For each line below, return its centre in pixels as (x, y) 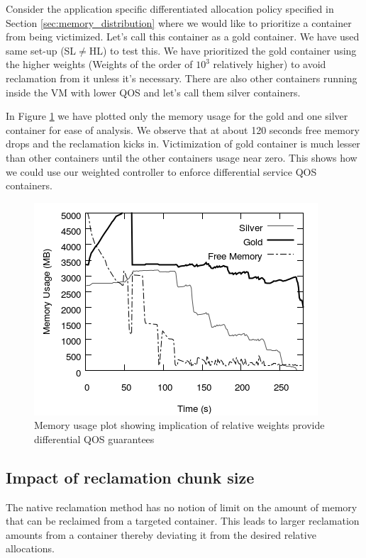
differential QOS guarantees (94, 439)
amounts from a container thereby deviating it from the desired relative (161, 534)
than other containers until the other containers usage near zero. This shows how (182, 157)
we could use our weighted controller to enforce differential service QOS (161, 171)
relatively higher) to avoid (270, 64)
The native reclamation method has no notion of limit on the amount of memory (182, 507)
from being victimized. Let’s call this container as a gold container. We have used (183, 37)
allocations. (30, 548)
